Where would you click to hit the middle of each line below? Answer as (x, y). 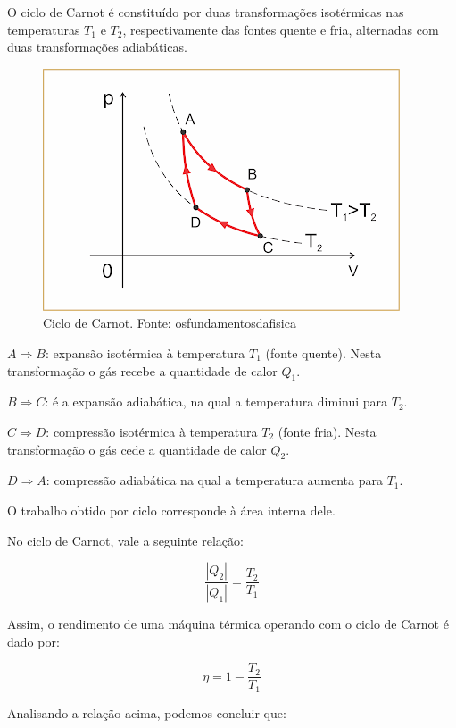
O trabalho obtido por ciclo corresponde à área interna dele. (171, 510)
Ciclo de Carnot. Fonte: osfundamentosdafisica (170, 323)
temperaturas (44, 29)
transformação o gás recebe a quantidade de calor (142, 370)
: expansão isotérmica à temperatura (145, 352)
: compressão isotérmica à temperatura (152, 431)
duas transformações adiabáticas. (97, 47)
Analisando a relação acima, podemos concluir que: (147, 712)
